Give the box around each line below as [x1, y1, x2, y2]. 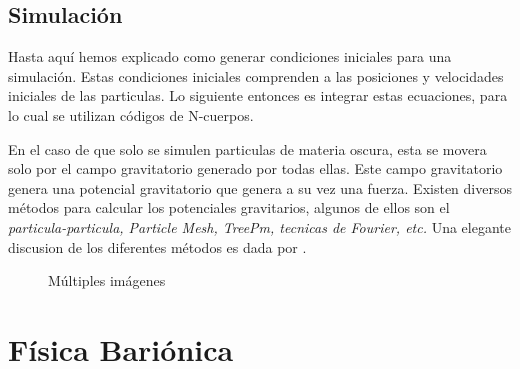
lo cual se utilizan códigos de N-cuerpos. [8, 104, 254, 125]
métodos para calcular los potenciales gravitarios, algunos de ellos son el [8, 197, 450, 218]
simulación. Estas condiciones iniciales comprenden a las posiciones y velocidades [8, 65, 504, 86]
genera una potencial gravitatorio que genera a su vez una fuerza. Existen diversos [8, 177, 512, 198]
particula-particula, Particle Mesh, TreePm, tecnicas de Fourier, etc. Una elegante [8, 216, 511, 237]
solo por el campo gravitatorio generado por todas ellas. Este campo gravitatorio [8, 158, 503, 179]
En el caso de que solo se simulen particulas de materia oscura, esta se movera [8, 138, 487, 159]
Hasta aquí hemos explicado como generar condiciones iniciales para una [8, 46, 452, 67]
